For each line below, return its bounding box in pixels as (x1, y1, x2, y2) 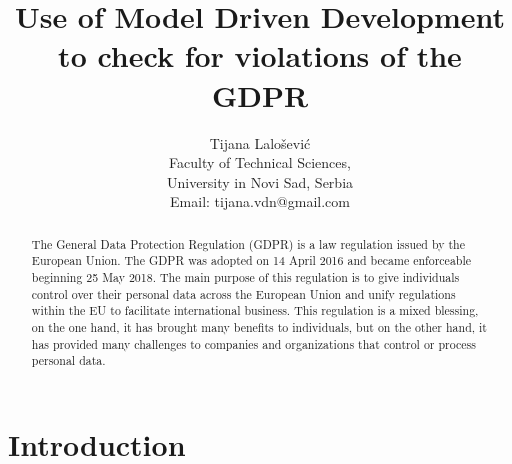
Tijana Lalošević (209, 132, 311, 153)
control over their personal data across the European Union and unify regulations (31, 285, 456, 302)
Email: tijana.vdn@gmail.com (170, 191, 350, 212)
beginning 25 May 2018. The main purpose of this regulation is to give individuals (31, 268, 460, 285)
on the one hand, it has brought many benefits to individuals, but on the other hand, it (31, 318, 487, 335)
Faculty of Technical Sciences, (169, 152, 351, 173)
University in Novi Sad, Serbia (166, 171, 354, 192)
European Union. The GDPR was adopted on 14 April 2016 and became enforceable (31, 252, 472, 269)
